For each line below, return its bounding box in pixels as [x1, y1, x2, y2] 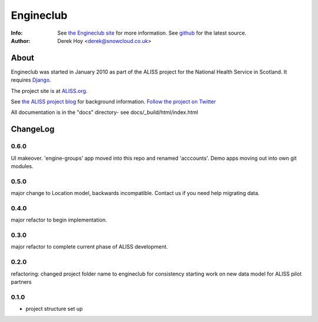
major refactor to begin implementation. [11, 216, 107, 223]
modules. [11, 162, 34, 170]
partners [11, 278, 32, 285]
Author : [11, 37, 31, 44]
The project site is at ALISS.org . [11, 87, 88, 94]
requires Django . [11, 76, 51, 83]
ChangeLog [11, 124, 55, 135]
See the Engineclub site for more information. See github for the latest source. [57, 29, 247, 36]
